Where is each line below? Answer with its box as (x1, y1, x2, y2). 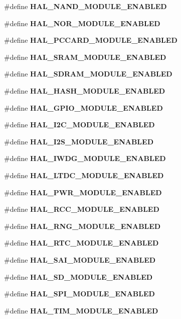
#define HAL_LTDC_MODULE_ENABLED (4, 170, 164, 180)
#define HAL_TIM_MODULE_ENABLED (4, 305, 158, 315)
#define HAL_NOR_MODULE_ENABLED (4, 18, 160, 28)
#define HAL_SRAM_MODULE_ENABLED (4, 51, 166, 62)
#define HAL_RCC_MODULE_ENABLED (4, 204, 159, 214)
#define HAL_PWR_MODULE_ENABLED (4, 187, 162, 197)
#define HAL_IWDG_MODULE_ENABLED (4, 153, 166, 164)
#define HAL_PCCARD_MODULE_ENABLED (4, 35, 177, 45)
